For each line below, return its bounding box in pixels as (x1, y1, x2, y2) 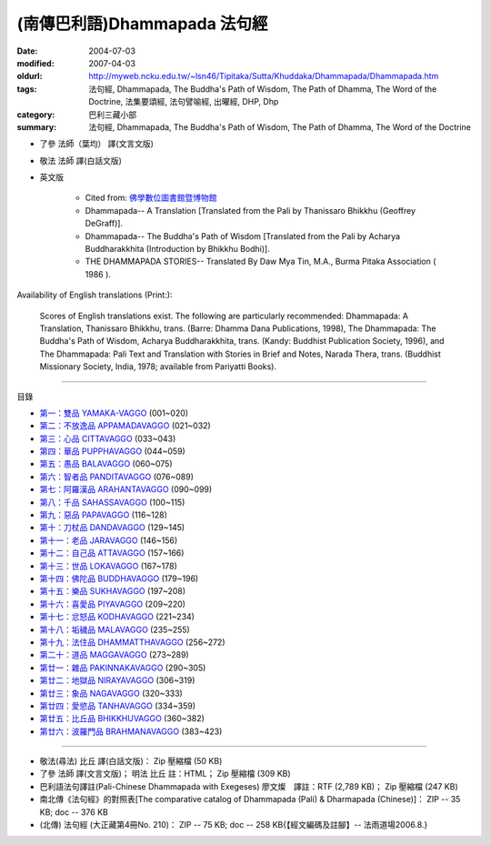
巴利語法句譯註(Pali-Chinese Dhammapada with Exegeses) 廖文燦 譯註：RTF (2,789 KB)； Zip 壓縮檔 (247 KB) (39, 780, 458, 791)
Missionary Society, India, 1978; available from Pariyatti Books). (39, 361, 277, 372)
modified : (16, 57, 55, 68)
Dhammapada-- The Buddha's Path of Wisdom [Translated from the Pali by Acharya (85, 230, 400, 241)
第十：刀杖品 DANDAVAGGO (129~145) (39, 522, 185, 533)
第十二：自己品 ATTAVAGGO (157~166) (39, 548, 185, 558)
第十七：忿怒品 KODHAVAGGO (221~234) (39, 611, 195, 622)
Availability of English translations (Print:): (16, 289, 173, 300)
